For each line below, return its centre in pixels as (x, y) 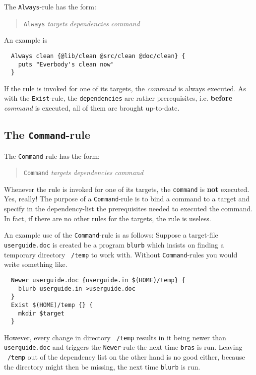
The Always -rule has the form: (50, 6)
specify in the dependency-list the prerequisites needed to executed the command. (128, 209)
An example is (26, 40)
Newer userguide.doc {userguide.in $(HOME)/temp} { (98, 280)
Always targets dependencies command (82, 23)
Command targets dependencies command (83, 172)
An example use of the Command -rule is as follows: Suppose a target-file (111, 235)
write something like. (36, 264)
